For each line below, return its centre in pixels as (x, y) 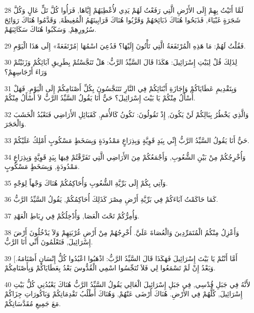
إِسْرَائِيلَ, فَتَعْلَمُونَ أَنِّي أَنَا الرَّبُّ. (49, 242)
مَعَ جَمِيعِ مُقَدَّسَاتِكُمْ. (33, 303)
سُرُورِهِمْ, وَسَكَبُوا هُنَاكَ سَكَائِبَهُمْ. (51, 29)
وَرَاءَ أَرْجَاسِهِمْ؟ (26, 71)
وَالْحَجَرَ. (15, 124)
